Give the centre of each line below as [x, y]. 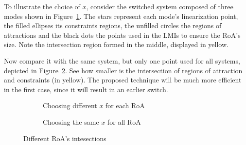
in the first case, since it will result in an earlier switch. [86, 89]
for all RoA [124, 121]
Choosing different [70, 105]
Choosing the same [71, 121]
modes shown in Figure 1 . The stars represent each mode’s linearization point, [121, 16]
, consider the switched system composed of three [160, 6]
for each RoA [125, 105]
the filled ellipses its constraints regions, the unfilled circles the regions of [113, 25]
